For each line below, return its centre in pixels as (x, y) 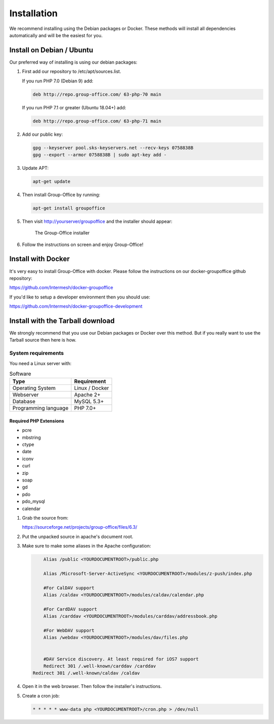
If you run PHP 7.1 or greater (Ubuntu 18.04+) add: (74, 107)
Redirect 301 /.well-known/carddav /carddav (100, 666)
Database (24, 402)
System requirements (37, 353)
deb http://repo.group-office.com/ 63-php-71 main (97, 121)
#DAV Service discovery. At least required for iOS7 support (121, 659)
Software (20, 374)
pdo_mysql (33, 501)
